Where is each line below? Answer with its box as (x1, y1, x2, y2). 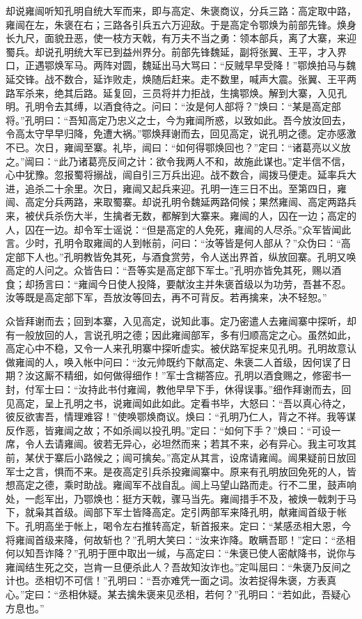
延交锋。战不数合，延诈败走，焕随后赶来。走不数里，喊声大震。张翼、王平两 (6, 71, 356, 86)
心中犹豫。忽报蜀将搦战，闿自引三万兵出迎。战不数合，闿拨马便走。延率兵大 (6, 167, 356, 182)
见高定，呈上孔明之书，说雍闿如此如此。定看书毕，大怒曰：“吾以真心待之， (6, 395, 352, 410)
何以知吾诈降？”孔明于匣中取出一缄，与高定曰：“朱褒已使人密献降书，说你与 (6, 546, 356, 560)
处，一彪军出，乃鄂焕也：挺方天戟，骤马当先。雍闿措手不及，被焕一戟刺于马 (6, 491, 356, 505)
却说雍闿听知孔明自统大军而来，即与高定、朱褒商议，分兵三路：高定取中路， (6, 3, 356, 17)
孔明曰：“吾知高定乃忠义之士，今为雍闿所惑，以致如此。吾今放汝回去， (24, 112, 352, 127)
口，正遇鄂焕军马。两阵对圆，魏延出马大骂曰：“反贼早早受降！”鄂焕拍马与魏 (6, 58, 356, 72)
